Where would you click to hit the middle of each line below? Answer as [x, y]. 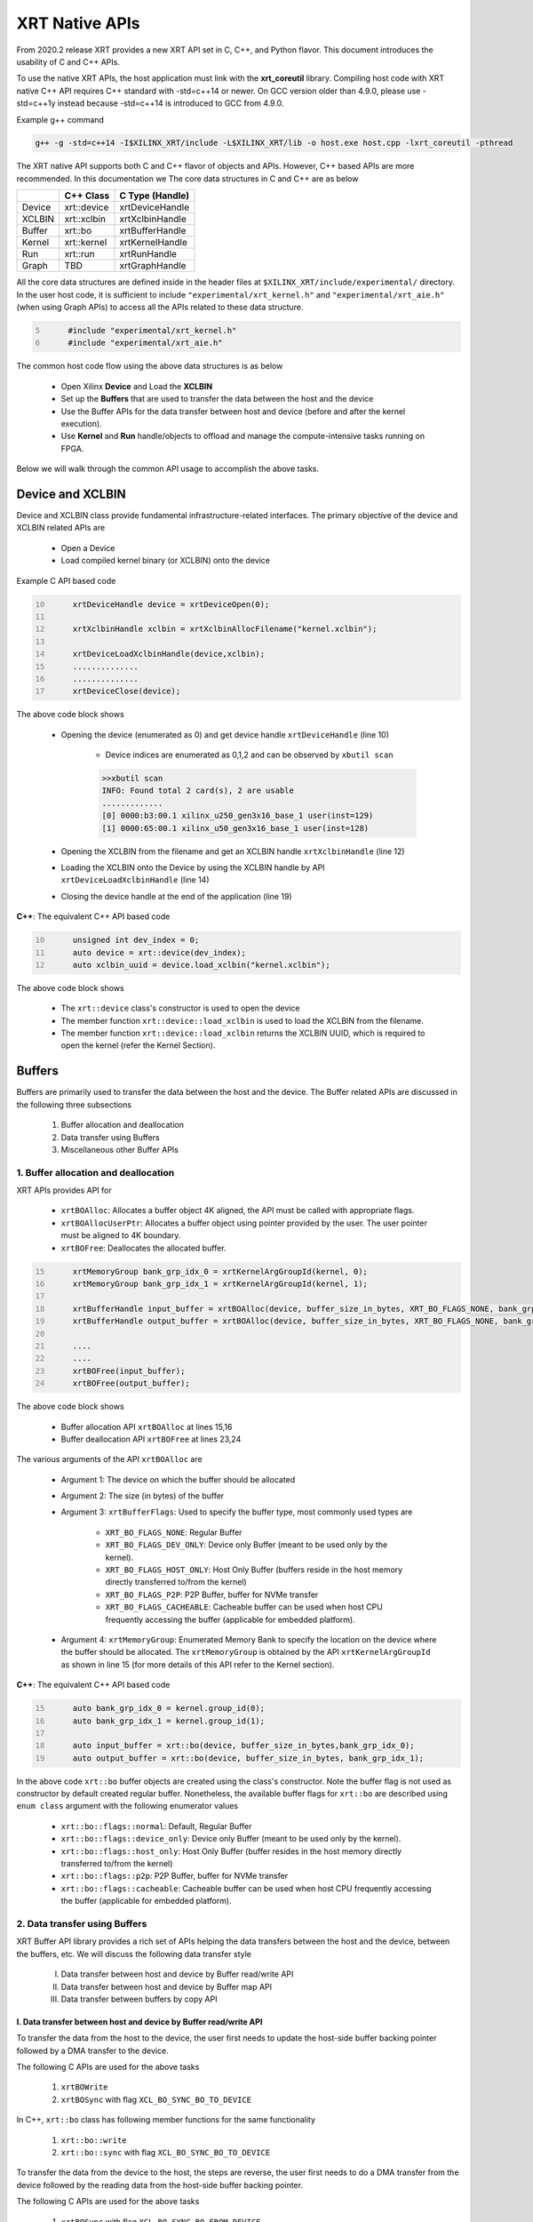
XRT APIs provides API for [64, 1190]
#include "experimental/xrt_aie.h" [145, 343]
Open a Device [88, 548]
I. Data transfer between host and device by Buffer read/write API [139, 2021]
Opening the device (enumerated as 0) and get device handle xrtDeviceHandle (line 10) [225, 734]
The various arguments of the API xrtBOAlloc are [110, 1459]
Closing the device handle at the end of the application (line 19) [176, 896]
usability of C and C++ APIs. [68, 61]
